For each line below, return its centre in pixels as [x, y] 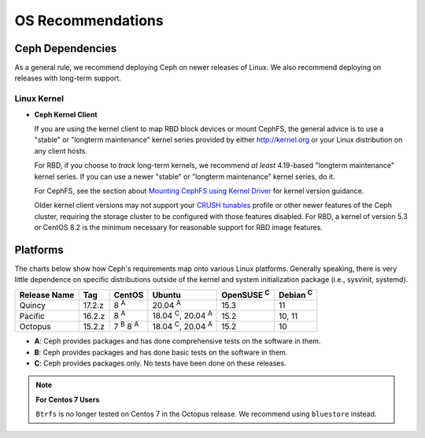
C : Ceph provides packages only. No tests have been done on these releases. [160, 363]
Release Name [47, 295]
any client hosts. [61, 150]
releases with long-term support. [68, 78]
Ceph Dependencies [66, 48]
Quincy [33, 306]
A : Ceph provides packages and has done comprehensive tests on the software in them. [177, 341]
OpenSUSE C [246, 294]
